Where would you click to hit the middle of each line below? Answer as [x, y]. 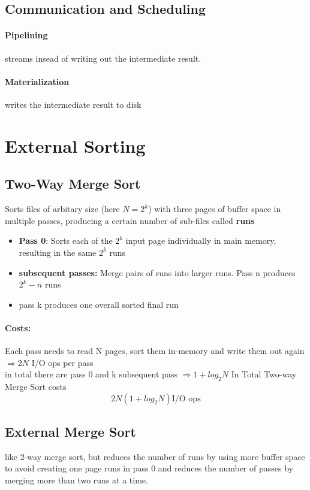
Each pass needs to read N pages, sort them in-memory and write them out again [155, 351]
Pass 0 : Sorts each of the [66, 241]
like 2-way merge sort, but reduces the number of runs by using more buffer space [155, 456]
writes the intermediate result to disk [73, 104]
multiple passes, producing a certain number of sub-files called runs [130, 220]
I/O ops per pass [62, 362]
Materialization [37, 81]
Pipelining [26, 35]
